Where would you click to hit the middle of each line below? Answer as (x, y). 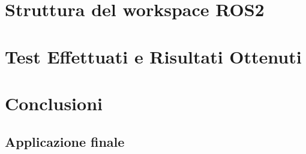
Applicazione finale (65, 141)
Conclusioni (54, 103)
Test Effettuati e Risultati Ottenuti (153, 56)
